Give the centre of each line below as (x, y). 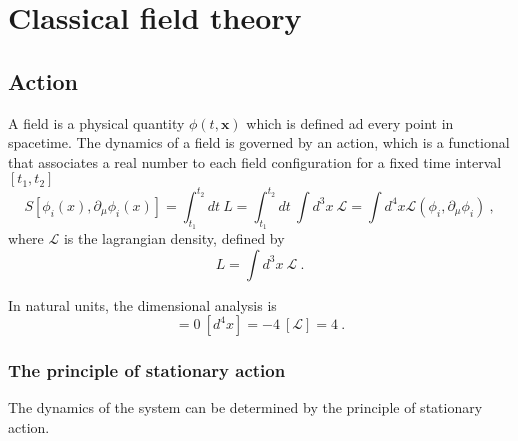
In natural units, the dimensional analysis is (142, 304)
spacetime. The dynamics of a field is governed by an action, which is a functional (259, 142)
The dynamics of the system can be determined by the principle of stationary (245, 407)
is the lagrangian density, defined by (174, 238)
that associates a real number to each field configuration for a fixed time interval (255, 161)
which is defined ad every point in (350, 122)
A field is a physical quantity (96, 122)
